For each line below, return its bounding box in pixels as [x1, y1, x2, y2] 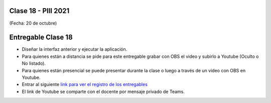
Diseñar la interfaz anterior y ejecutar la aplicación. [22, 46, 127, 52]
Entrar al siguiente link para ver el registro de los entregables [22, 81, 148, 87]
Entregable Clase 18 [9, 33, 73, 42]
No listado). [22, 60, 46, 66]
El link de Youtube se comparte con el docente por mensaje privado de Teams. [22, 88, 185, 94]
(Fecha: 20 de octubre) [9, 20, 57, 26]
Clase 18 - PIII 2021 [9, 7, 70, 15]
